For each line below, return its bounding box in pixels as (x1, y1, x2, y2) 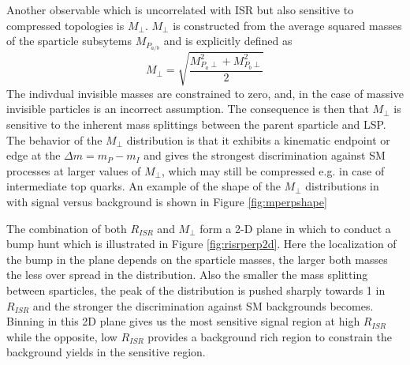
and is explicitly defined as (163, 32, 293, 49)
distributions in (305, 178, 379, 194)
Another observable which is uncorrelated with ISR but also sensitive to (6, 2, 354, 17)
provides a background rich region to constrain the (147, 328, 392, 344)
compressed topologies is (6, 17, 125, 33)
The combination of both (6, 220, 127, 236)
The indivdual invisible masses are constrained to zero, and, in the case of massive (6, 85, 404, 101)
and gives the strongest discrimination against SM (143, 147, 386, 164)
